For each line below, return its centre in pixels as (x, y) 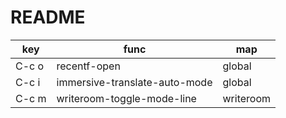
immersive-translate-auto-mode (134, 82)
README (48, 17)
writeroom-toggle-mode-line (126, 98)
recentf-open (88, 66)
